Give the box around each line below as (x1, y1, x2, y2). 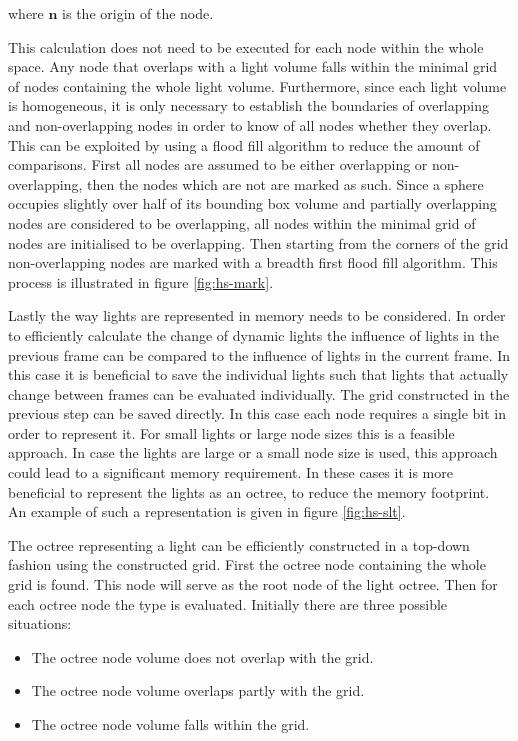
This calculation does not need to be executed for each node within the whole (8, 36, 484, 57)
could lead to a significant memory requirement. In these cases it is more (8, 462, 453, 483)
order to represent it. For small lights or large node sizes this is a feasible (8, 422, 455, 443)
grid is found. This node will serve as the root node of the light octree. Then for (8, 574, 498, 595)
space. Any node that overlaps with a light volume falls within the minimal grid (8, 56, 498, 77)
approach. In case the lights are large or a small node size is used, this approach (8, 442, 498, 463)
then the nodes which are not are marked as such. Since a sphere (87, 173, 484, 194)
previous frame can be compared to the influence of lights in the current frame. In (8, 344, 511, 365)
